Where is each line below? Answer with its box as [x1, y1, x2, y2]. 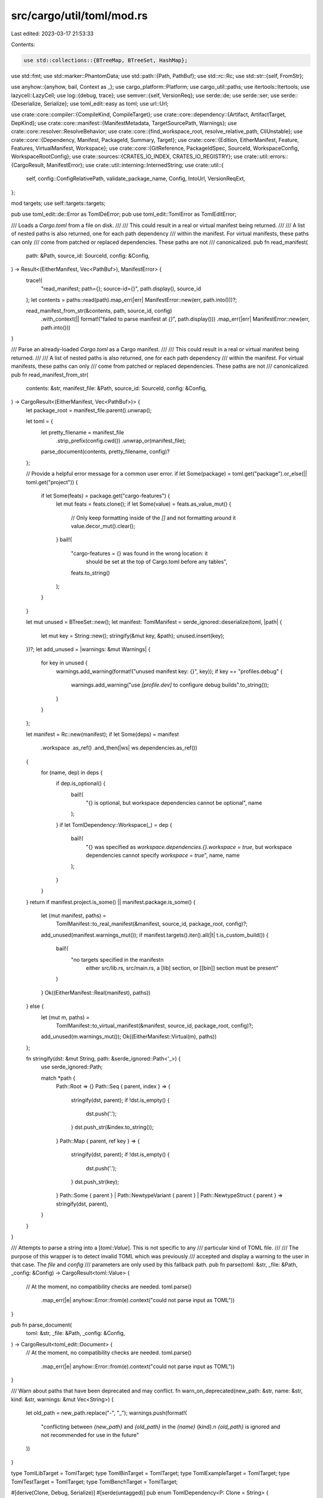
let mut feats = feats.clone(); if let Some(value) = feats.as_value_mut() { [56, 500, 231, 508]
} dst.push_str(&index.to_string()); [71, 1123, 154, 1131]
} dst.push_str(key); [71, 1178, 120, 1185]
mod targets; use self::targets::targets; [11, 200, 106, 207]
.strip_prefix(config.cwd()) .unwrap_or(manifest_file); [56, 437, 187, 444]
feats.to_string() [71, 569, 110, 576]
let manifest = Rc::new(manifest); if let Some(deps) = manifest [26, 730, 179, 738]
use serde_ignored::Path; [41, 1064, 103, 1071]
